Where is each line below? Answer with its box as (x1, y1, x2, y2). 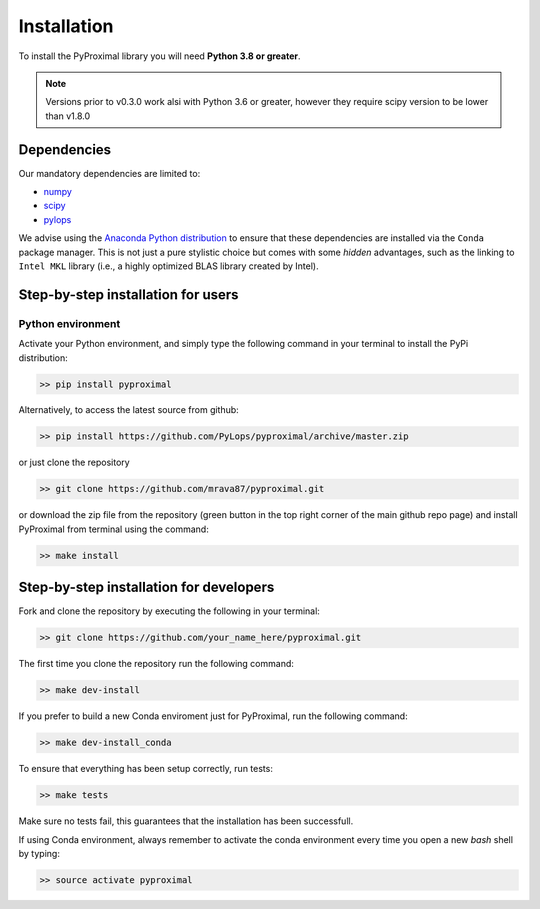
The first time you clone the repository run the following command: (18, 658, 295, 670)
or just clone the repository (18, 456, 130, 469)
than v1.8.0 (45, 110, 91, 122)
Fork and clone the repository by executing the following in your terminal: (18, 605, 320, 617)
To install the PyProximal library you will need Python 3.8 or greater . (18, 50, 301, 62)
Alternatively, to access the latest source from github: (18, 404, 239, 416)
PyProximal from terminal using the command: (18, 523, 209, 535)
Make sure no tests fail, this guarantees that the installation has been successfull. (18, 815, 354, 827)
